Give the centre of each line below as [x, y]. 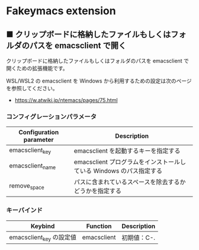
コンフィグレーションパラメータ [51, 116]
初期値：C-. [139, 238]
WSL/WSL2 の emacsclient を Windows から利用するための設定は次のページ [99, 81]
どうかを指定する [98, 191]
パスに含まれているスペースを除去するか [130, 182]
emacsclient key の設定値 [43, 238]
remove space [27, 186]
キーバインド [24, 210]
